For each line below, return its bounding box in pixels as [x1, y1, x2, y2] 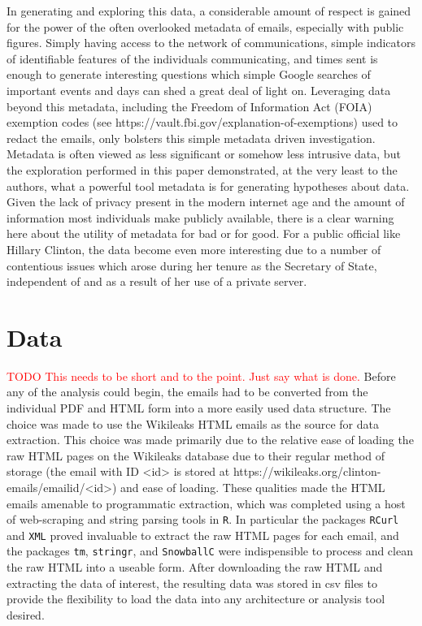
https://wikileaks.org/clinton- [233, 463, 381, 480]
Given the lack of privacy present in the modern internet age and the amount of [7, 193, 405, 210]
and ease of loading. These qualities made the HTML [120, 478, 385, 495]
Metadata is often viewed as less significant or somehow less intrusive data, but [7, 145, 401, 162]
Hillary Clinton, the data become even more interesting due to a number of [7, 240, 381, 257]
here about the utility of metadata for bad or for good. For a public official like [7, 225, 401, 242]
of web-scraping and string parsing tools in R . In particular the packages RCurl [7, 511, 399, 528]
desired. [7, 606, 45, 623]
